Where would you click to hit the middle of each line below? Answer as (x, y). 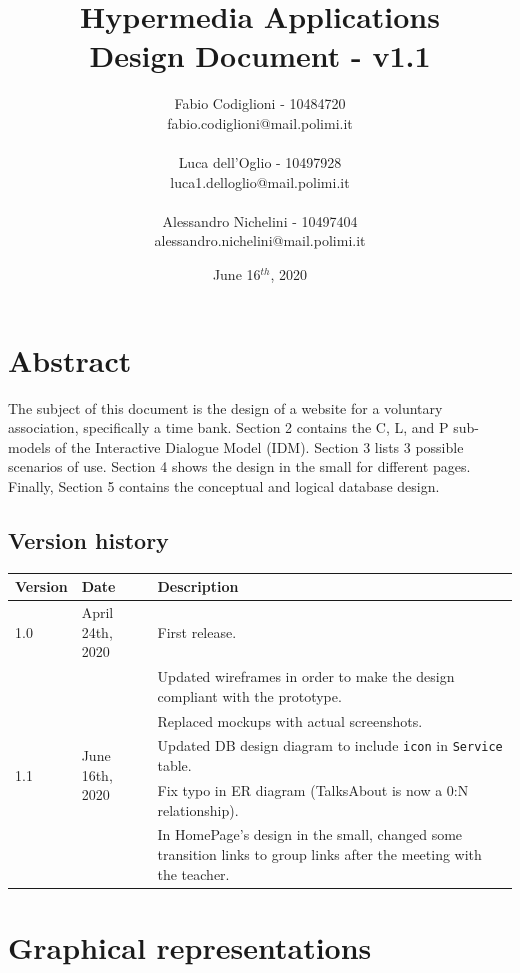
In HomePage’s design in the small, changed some (310, 834)
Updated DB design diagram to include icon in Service (330, 745)
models (29, 446)
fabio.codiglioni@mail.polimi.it (260, 122)
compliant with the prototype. (249, 695)
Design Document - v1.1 (260, 55)
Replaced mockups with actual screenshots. (290, 720)
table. (174, 765)
